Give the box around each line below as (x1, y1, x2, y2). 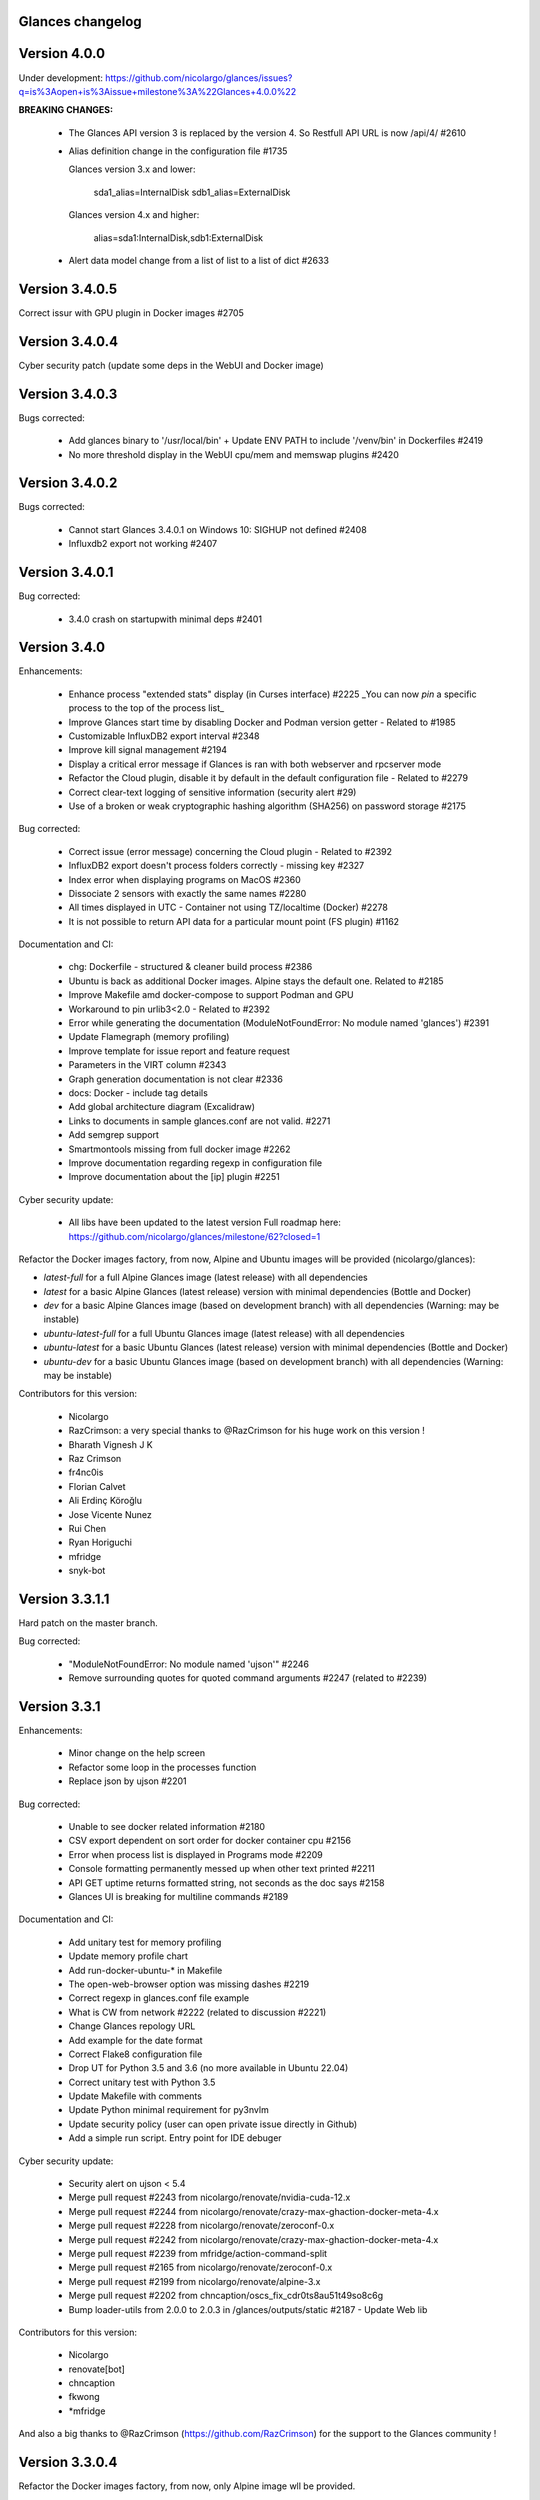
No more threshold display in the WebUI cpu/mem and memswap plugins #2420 (68, 448, 399, 460)
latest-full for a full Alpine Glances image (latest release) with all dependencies (43, 1271, 369, 1284)
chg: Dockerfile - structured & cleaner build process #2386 (68, 961, 313, 973)
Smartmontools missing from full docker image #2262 (68, 1143, 291, 1155)
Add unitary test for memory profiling (68, 1936, 222, 1948)
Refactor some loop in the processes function (68, 1761, 257, 1773)
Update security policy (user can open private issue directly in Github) (68, 2118, 358, 2130)
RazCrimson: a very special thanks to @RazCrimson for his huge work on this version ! (68, 1425, 425, 1437)
